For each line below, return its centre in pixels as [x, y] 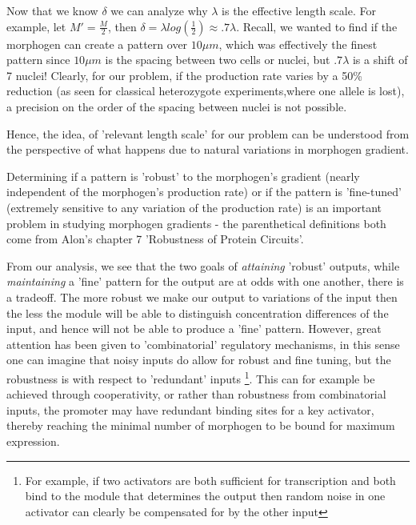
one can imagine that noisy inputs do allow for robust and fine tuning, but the [199, 360]
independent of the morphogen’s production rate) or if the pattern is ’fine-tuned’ [204, 192]
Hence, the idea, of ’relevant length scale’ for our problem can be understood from [208, 133]
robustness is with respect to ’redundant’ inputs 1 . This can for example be [191, 377]
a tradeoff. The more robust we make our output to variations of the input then [202, 297]
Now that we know [52, 10]
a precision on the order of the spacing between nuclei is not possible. [177, 106]
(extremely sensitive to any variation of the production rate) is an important [194, 207]
